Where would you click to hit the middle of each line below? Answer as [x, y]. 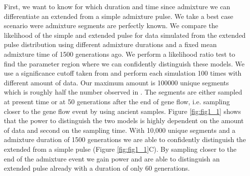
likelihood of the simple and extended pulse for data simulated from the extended [125, 35]
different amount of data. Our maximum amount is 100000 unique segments [117, 82]
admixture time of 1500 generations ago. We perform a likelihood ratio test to [120, 54]
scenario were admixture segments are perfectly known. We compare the [111, 25]
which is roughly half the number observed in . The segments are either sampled [123, 92]
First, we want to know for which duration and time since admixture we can [117, 6]
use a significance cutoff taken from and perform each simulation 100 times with [123, 73]
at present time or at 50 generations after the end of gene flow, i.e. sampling [117, 101]
